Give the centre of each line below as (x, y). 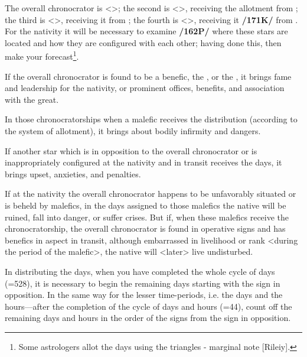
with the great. (32, 99)
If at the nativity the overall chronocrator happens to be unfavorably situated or (151, 194)
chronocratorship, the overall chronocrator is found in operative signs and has (145, 228)
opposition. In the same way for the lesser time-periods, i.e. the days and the (144, 295)
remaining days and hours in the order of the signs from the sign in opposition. (148, 318)
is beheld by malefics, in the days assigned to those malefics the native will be (146, 205)
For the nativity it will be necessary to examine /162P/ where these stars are (146, 31)
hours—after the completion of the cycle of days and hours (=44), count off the (148, 306)
